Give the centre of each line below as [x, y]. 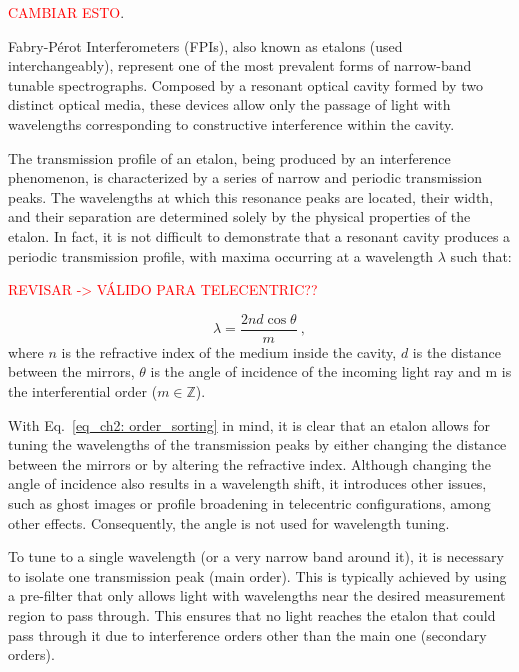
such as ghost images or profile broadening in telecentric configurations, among [249, 502]
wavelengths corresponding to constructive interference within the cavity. [231, 123]
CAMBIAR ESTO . [66, 12]
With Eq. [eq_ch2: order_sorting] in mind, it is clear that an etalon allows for [249, 424]
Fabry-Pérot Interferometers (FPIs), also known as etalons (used [205, 45]
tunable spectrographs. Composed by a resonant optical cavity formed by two [245, 84]
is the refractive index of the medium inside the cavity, [229, 351]
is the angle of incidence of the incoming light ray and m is [331, 371]
